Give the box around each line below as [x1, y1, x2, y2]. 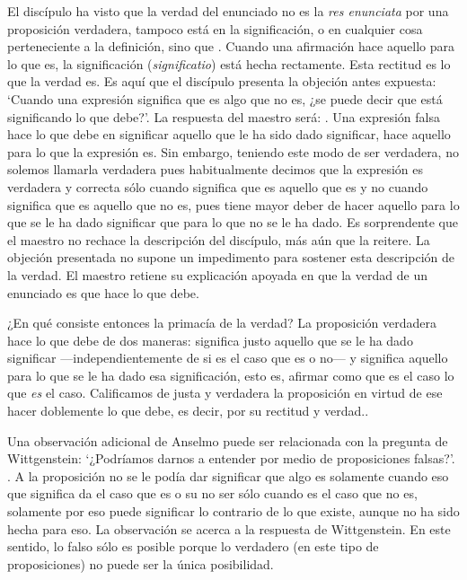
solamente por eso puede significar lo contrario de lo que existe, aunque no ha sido [7, 502, 460, 521]
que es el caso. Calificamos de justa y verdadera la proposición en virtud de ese [7, 383, 443, 402]
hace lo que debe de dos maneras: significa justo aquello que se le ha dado [7, 330, 413, 349]
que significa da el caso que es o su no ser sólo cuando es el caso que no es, [7, 484, 418, 503]
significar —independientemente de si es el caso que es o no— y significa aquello [7, 348, 448, 367]
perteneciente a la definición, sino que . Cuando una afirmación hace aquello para [7, 37, 455, 56]
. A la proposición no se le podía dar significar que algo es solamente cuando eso [7, 466, 449, 485]
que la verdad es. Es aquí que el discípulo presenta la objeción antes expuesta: [7, 72, 436, 91]
